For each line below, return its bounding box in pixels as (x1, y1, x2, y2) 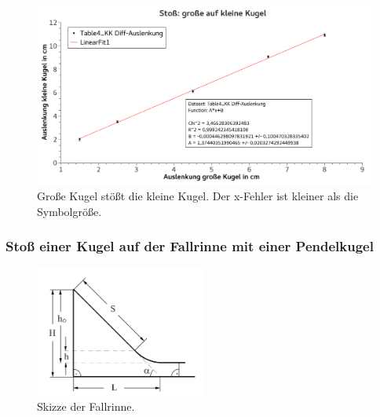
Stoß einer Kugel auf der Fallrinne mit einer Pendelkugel (5, 236, 374, 256)
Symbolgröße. (37, 203, 102, 219)
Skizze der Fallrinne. (37, 397, 135, 414)
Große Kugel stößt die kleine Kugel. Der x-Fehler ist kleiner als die (37, 187, 359, 203)
